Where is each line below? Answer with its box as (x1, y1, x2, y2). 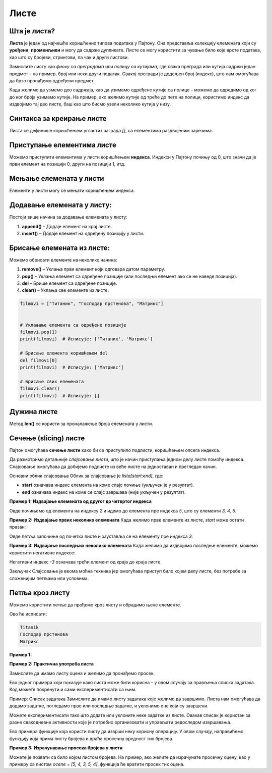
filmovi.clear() (20, 386, 60, 391)
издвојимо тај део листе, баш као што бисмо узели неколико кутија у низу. (9, 101, 171, 107)
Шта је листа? (9, 27, 55, 35)
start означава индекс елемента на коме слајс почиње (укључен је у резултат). (22, 482, 194, 488)
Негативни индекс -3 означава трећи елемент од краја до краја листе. (9, 559, 162, 565)
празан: (9, 524, 26, 530)
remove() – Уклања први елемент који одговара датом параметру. (22, 266, 166, 272)
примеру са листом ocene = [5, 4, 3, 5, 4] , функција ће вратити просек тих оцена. (9, 761, 185, 767)
